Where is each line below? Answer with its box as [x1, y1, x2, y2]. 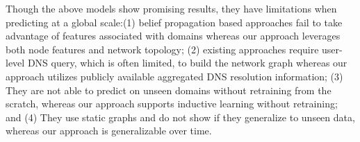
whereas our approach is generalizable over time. [6, 123, 212, 138]
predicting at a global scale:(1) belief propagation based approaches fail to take [6, 15, 343, 29]
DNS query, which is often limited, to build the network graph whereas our [27, 55, 347, 70]
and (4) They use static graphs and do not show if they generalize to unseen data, [6, 109, 355, 124]
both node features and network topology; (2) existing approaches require [6, 42, 319, 56]
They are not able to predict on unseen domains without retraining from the [6, 82, 332, 97]
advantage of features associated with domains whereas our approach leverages [6, 28, 341, 43]
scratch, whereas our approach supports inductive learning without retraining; [6, 96, 338, 111]
